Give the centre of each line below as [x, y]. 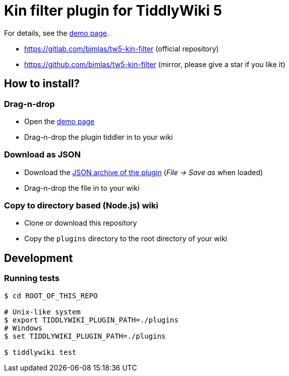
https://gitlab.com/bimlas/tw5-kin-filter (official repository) [122, 48]
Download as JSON [42, 155]
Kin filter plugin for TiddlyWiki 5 [113, 11]
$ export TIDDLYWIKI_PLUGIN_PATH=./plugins [91, 320]
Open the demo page [60, 121]
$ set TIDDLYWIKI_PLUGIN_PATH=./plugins [85, 336]
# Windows [23, 328]
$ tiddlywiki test [40, 352]
